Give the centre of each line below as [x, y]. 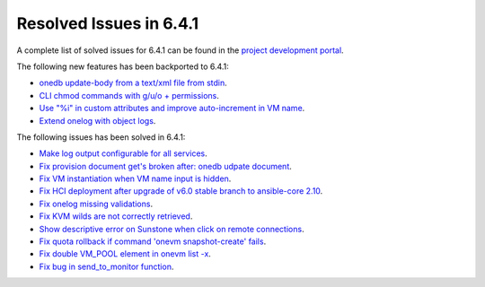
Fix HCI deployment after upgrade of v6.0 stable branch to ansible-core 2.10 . [181, 191]
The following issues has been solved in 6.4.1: [101, 137]
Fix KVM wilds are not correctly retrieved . [116, 216]
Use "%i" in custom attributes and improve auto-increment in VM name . [172, 109]
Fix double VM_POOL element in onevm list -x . [125, 254]
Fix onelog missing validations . [96, 204]
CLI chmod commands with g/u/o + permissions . [129, 95]
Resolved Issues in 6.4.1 [108, 23]
